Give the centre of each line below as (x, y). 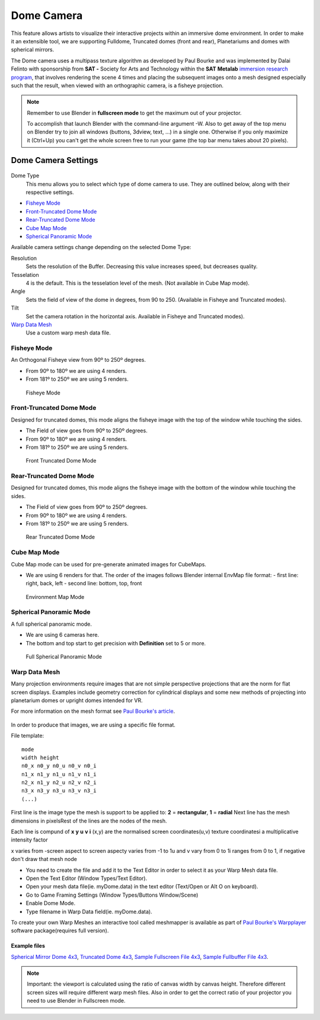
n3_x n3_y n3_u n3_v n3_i (59, 791)
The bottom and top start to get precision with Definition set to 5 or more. (116, 643)
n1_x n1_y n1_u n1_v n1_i (59, 774)
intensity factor (29, 840)
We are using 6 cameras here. (63, 635)
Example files (28, 946)
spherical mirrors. (33, 50)
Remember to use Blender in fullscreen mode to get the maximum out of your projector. (135, 113)
